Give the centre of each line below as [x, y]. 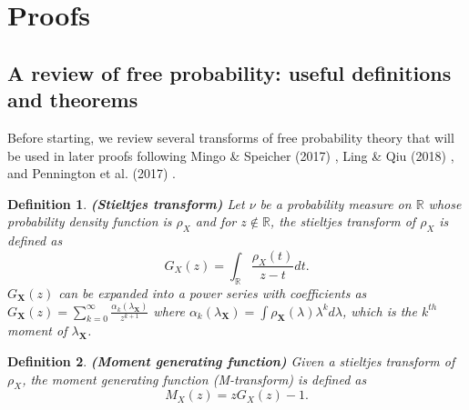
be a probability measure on [336, 203]
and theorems [73, 100]
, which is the [380, 310]
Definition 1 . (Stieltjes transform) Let [126, 203]
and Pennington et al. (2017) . [92, 173]
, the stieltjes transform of [343, 221]
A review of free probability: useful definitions [229, 72]
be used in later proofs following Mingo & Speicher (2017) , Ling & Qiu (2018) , [231, 155]
